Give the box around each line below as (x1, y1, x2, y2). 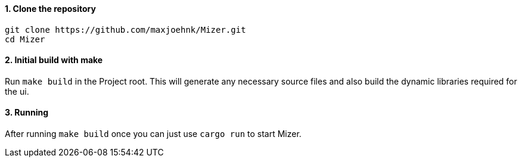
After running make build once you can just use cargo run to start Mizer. (5, 129, 302, 139)
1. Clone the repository (5, 4, 96, 14)
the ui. (5, 86, 29, 96)
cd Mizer (5, 34, 45, 44)
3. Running (5, 107, 49, 118)
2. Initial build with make (5, 55, 103, 66)
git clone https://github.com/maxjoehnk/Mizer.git (5, 24, 246, 35)
